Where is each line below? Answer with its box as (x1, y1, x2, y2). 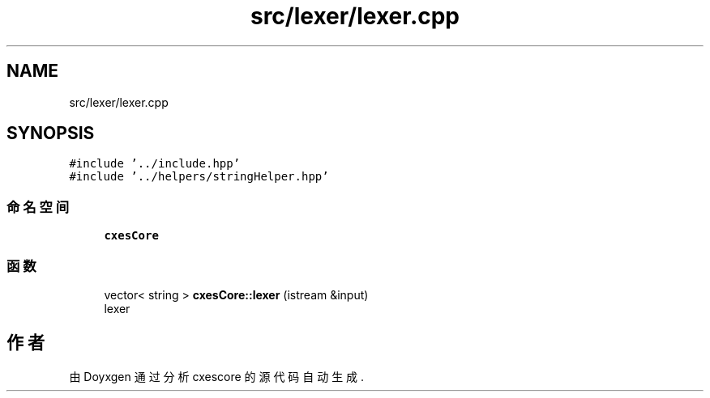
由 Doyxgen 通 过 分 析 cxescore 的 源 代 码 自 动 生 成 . (69, 369, 365, 383)
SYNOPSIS (6, 123, 95, 144)
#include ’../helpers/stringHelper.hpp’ (69, 170, 329, 184)
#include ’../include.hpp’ (69, 157, 241, 171)
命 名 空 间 (6, 198, 70, 215)
